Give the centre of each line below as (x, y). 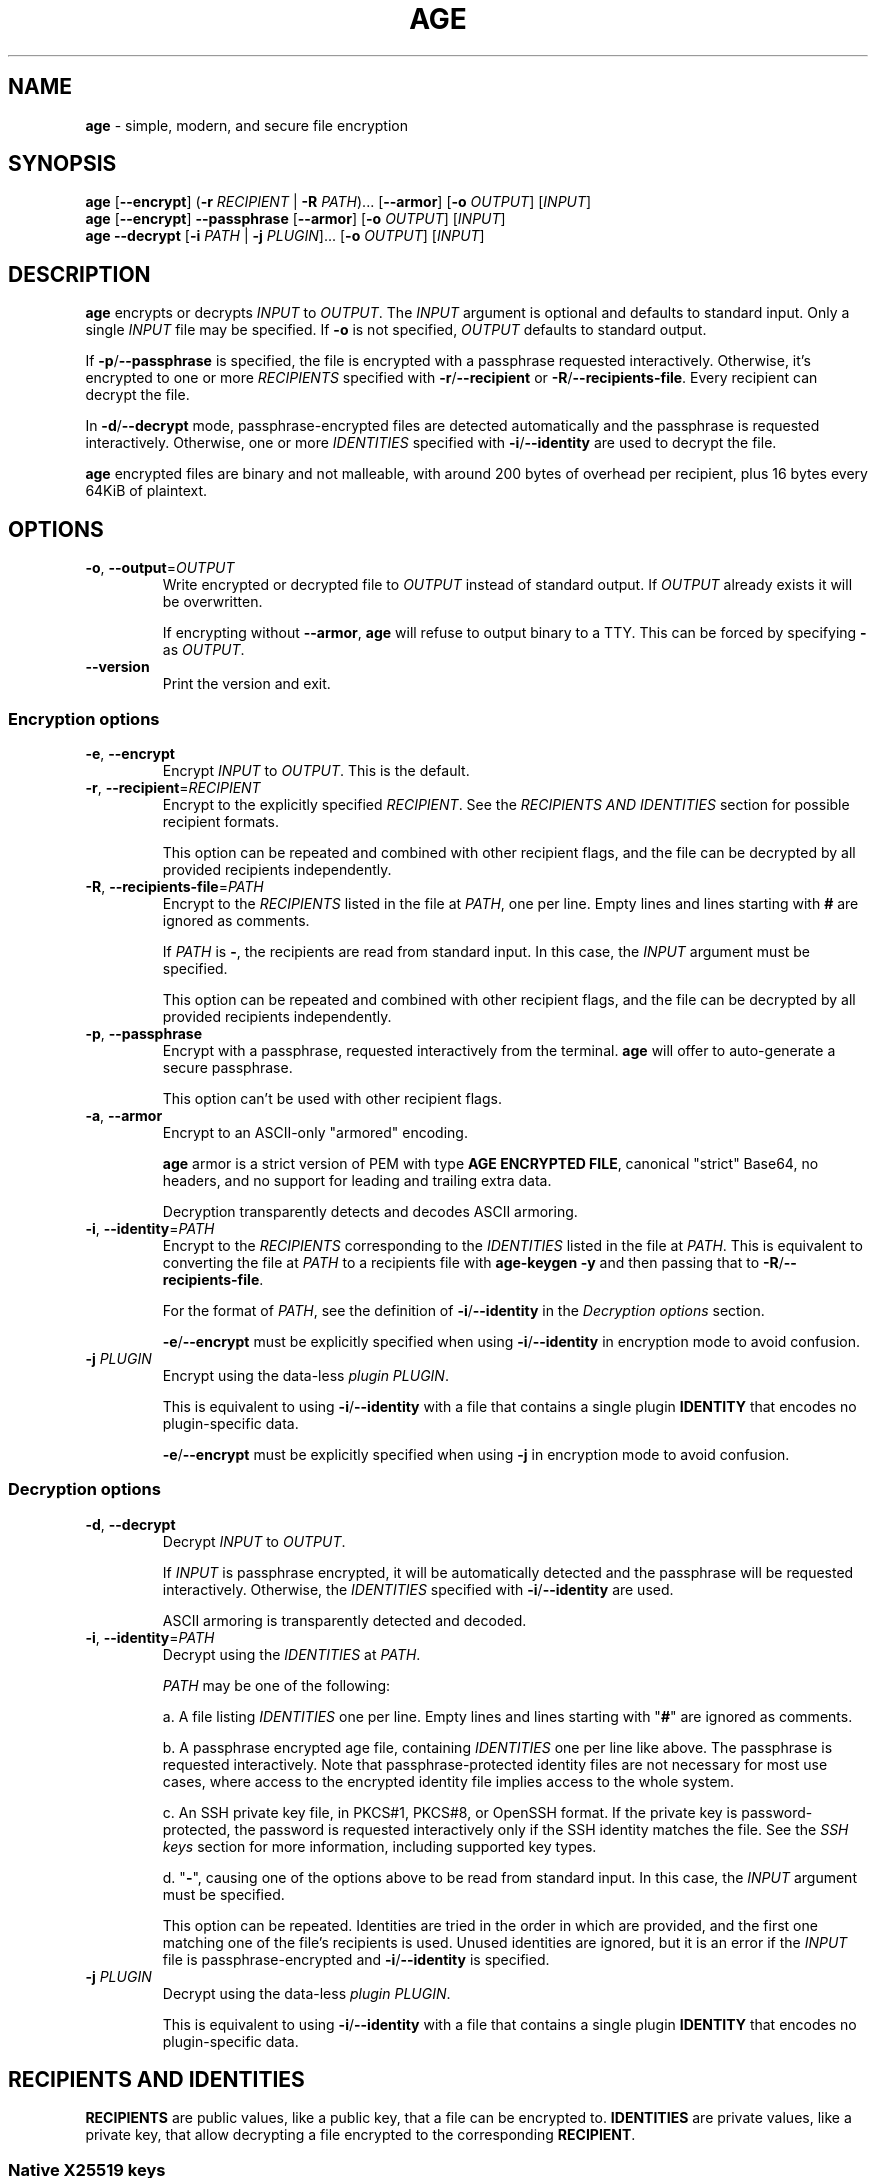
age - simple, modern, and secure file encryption (246, 125)
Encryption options (84, 718)
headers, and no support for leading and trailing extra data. (357, 1180)
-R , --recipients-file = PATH (174, 886)
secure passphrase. (227, 1067)
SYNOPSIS (62, 164)
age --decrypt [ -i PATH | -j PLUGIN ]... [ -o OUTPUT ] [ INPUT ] (285, 236)
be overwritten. (212, 602)
